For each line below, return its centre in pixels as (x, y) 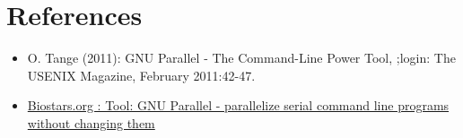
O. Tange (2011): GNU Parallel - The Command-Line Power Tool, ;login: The (241, 58)
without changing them (91, 122)
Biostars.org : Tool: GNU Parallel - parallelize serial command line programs (238, 105)
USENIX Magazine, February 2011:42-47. (141, 75)
